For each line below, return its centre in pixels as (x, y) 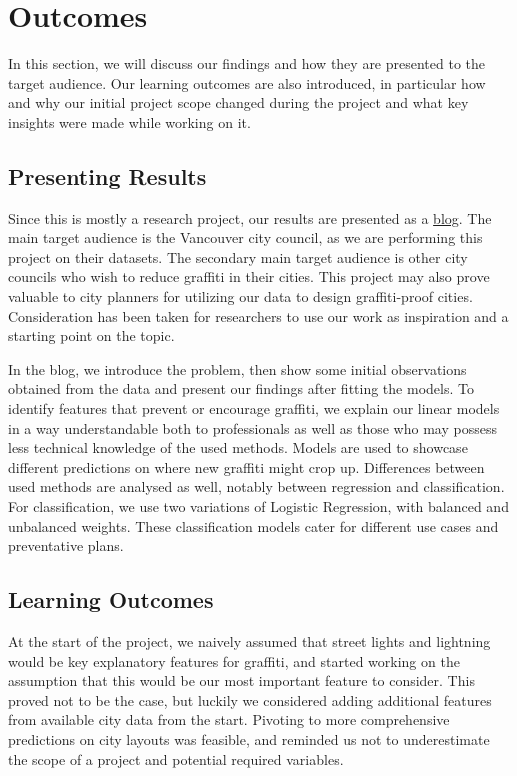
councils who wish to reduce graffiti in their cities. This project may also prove (249, 276)
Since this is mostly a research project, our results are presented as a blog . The (250, 217)
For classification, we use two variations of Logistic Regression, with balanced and (258, 506)
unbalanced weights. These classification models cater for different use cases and (253, 525)
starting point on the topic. (91, 335)
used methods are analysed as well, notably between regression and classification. (256, 486)
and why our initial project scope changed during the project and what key (238, 102)
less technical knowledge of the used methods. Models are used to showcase (238, 447)
